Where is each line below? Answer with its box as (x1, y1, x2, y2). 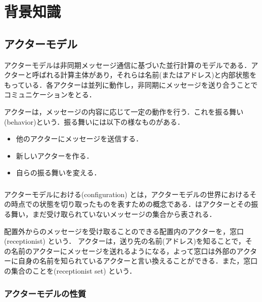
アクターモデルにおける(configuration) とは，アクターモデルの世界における (4, 188, 250, 199)
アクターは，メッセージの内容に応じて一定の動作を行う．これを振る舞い (4, 106, 244, 117)
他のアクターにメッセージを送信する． (16, 133, 143, 144)
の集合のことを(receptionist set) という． (4, 266, 137, 276)
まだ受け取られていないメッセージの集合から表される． (32, 209, 216, 219)
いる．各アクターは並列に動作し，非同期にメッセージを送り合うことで (25, 79, 258, 90)
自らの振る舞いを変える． (16, 167, 101, 178)
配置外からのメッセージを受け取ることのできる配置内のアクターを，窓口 (4, 225, 244, 236)
